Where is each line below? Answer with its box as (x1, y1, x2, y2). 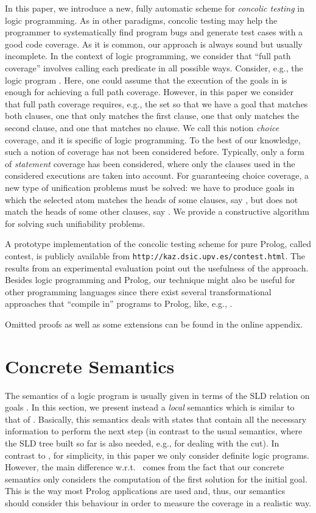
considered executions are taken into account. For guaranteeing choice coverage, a (5, 169, 309, 182)
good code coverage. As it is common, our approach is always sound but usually (5, 37, 303, 50)
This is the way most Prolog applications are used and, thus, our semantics (5, 484, 286, 497)
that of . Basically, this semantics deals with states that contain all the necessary (5, 412, 307, 425)
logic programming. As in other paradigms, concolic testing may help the (5, 13, 278, 26)
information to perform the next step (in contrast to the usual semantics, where (5, 425, 303, 437)
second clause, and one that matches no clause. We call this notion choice (5, 121, 279, 134)
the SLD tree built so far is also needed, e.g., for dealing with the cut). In (5, 437, 279, 449)
